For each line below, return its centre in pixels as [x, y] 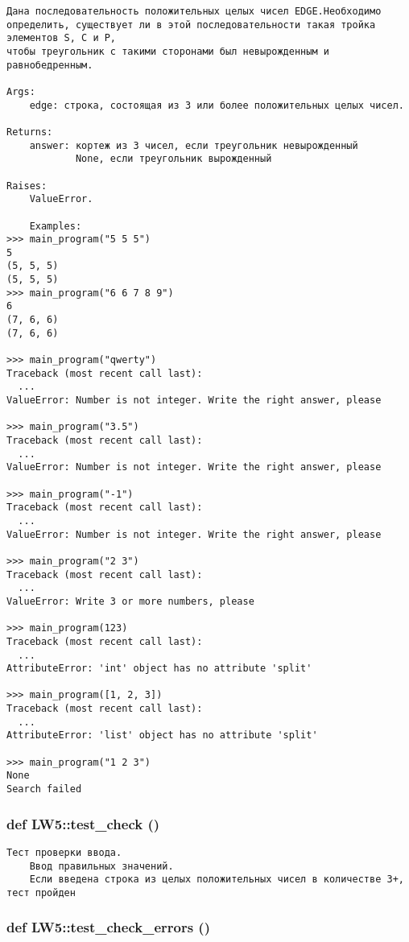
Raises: [27, 186]
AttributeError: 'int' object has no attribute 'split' [159, 669]
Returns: [30, 132]
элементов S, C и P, [62, 38]
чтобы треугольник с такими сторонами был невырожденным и [168, 51]
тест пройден [41, 892]
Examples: [56, 226]
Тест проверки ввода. [64, 852]
